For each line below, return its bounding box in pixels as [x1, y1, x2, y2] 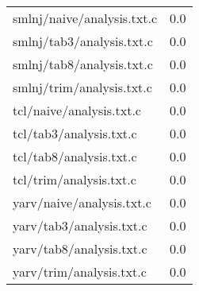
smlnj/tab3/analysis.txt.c [13, 32, 153, 50]
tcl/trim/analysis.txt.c [13, 170, 136, 188]
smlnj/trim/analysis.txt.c [13, 78, 152, 96]
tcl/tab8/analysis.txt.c [13, 147, 137, 165]
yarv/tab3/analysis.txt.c [13, 216, 147, 235]
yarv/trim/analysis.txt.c [13, 262, 147, 281]
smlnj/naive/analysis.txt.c [13, 9, 158, 27]
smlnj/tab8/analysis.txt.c [13, 55, 153, 73]
